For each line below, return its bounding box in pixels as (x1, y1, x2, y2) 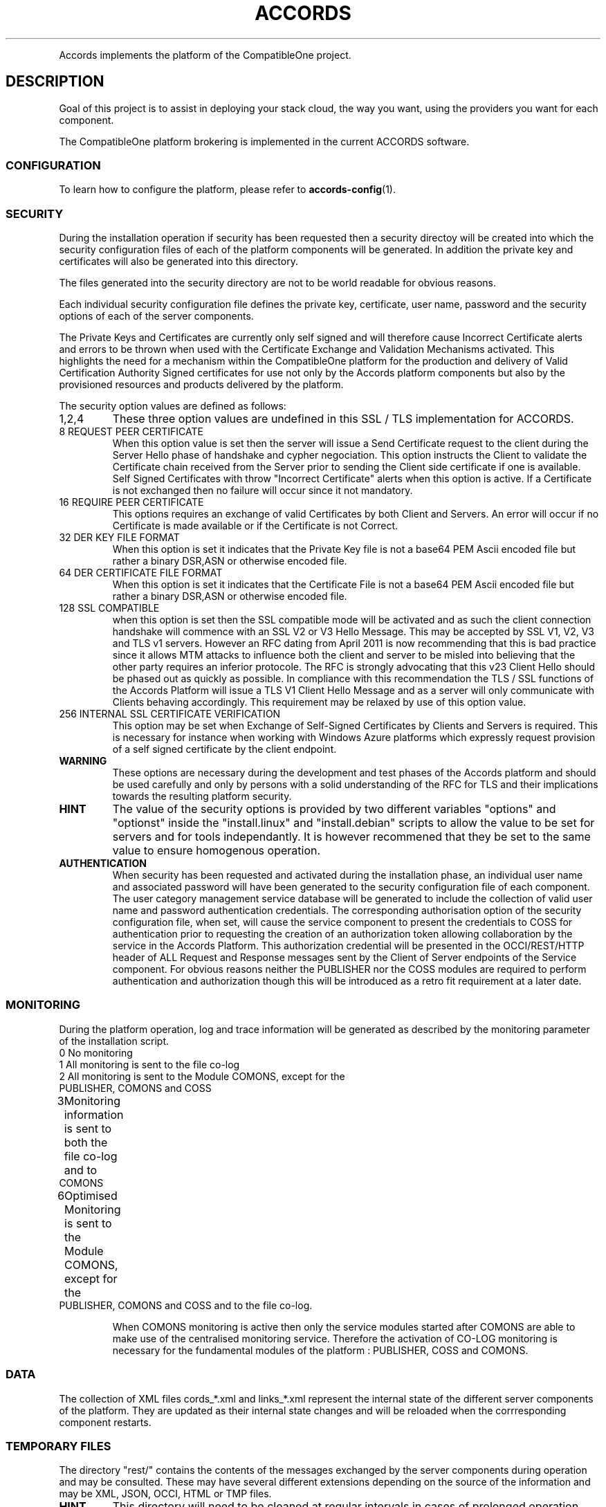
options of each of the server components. (59, 310, 254, 322)
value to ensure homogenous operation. (112, 843, 321, 858)
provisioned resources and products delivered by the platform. (59, 378, 344, 391)
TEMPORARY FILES (6, 1438, 111, 1453)
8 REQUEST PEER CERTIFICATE (59, 426, 203, 438)
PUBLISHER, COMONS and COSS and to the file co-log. (59, 1299, 313, 1311)
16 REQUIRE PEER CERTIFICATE (59, 496, 204, 509)
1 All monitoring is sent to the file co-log (59, 1058, 240, 1070)
